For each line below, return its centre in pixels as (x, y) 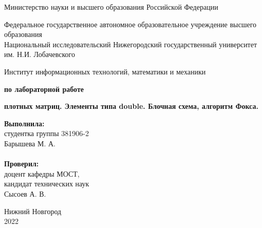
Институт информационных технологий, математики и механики (105, 71)
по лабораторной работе (44, 89)
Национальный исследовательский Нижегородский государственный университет (131, 44)
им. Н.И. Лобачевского (40, 54)
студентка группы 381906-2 (46, 133)
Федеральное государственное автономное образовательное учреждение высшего (130, 24)
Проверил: (22, 164)
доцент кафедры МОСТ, (42, 173)
